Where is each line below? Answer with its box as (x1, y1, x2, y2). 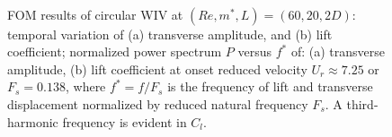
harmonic (7, 112, 58, 131)
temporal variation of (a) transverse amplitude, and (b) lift (7, 24, 333, 43)
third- (346, 94, 379, 113)
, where (65, 77, 106, 96)
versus (237, 42, 272, 61)
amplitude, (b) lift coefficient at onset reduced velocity (7, 59, 307, 78)
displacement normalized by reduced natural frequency (7, 94, 308, 113)
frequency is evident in (62, 112, 187, 131)
